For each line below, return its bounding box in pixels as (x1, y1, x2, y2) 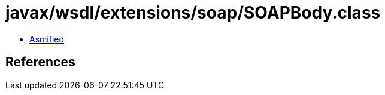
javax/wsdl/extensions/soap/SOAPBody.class (5, 2, 381, 23)
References (5, 54, 75, 70)
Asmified (29, 33, 65, 44)
